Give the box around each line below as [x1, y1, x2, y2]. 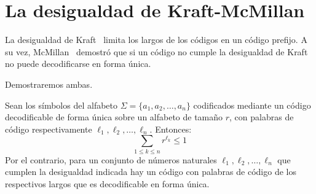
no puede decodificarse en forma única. [5, 57, 151, 70]
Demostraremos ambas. [5, 77, 93, 90]
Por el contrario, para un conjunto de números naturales [5, 153, 217, 166]
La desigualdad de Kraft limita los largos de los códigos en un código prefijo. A [5, 33, 307, 46]
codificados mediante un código [193, 98, 311, 111]
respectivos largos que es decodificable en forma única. [5, 177, 210, 190]
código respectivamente [5, 122, 92, 135]
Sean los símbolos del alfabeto [5, 98, 118, 111]
